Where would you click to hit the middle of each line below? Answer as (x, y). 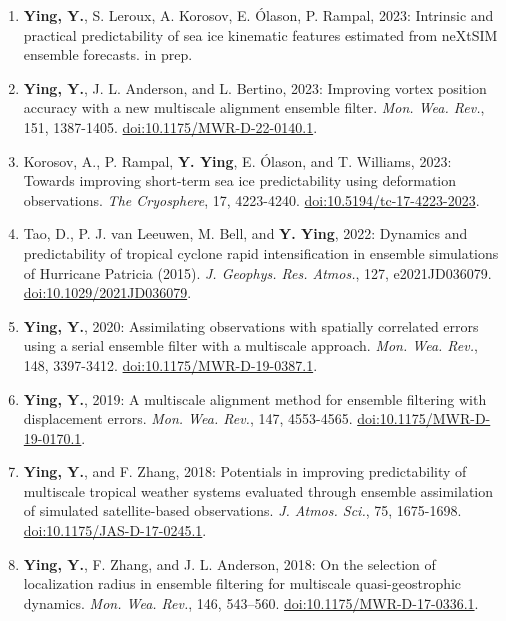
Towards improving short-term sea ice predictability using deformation (240, 180)
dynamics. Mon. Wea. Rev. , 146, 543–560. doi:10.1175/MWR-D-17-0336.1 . (251, 602)
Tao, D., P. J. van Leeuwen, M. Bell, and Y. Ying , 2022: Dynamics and (245, 233)
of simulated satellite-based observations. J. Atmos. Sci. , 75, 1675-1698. (242, 510)
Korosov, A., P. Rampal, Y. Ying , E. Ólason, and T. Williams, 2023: (237, 160)
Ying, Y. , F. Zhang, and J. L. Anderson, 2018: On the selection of (229, 563)
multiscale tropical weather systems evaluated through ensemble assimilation (258, 490)
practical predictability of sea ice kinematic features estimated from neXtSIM (260, 34)
